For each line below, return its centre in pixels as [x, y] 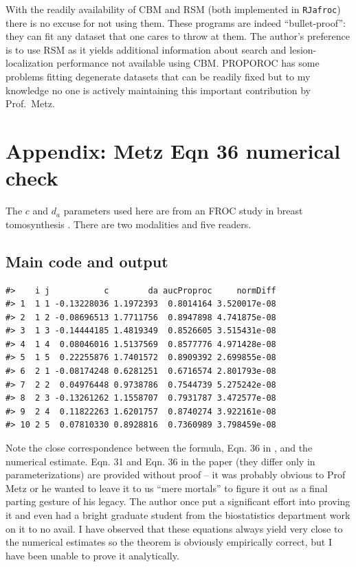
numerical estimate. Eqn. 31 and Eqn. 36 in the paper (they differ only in [160, 461]
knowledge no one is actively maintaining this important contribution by [158, 90]
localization [30, 63]
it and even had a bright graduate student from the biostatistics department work [178, 515]
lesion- [303, 49]
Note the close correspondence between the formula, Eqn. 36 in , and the [159, 448]
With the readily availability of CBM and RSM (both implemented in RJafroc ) [173, 9]
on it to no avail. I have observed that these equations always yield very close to [174, 528]
